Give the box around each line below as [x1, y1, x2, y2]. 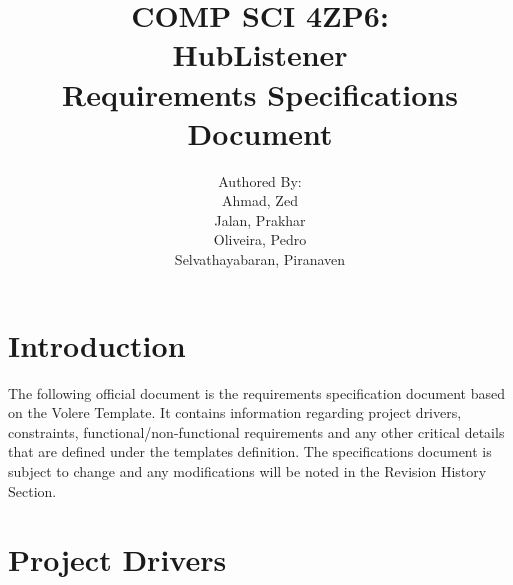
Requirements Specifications [62, 73, 458, 114]
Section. [8, 480, 57, 501]
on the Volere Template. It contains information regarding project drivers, [8, 402, 462, 423]
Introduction [8, 324, 186, 365]
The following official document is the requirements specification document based [8, 382, 505, 403]
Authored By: [218, 170, 302, 191]
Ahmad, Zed [222, 190, 298, 211]
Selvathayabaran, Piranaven [174, 249, 346, 270]
